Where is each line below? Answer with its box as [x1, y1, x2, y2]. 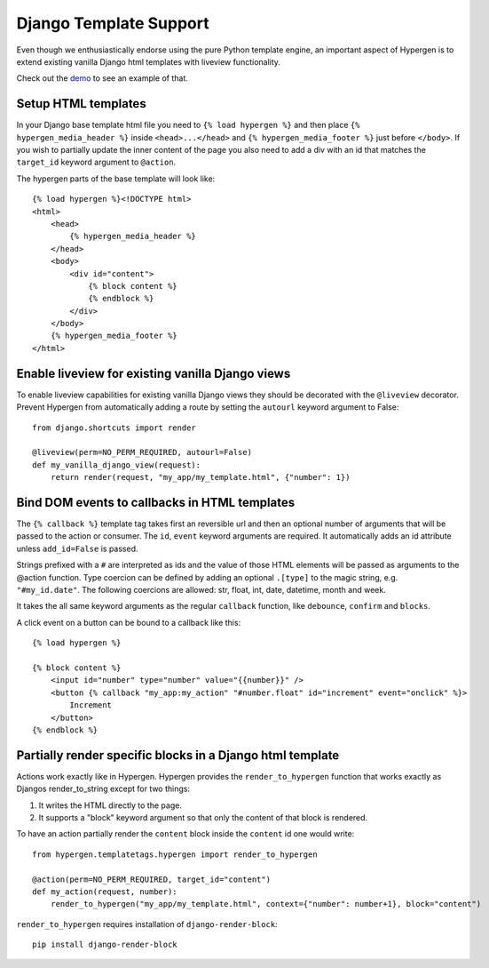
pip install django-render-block [32, 940, 177, 950]
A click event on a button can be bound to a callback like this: [16, 617, 241, 628]
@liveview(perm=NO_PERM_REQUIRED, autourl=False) [32, 447, 253, 458]
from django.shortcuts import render [32, 422, 197, 433]
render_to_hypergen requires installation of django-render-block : [16, 918, 279, 929]
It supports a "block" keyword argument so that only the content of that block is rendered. [38, 812, 368, 822]
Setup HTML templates [16, 96, 146, 111]
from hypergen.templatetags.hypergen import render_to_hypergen [32, 849, 319, 860]
